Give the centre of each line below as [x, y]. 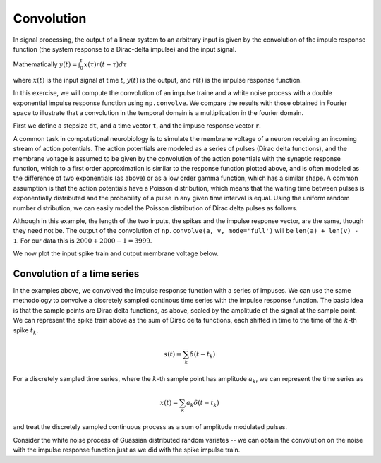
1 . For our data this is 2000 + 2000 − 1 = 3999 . [83, 241]
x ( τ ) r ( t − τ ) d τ [105, 65]
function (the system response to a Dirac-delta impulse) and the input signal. [125, 49]
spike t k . [26, 331]
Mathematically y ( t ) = [45, 64]
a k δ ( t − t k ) [202, 404]
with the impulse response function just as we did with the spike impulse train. [127, 450]
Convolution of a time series [76, 273]
